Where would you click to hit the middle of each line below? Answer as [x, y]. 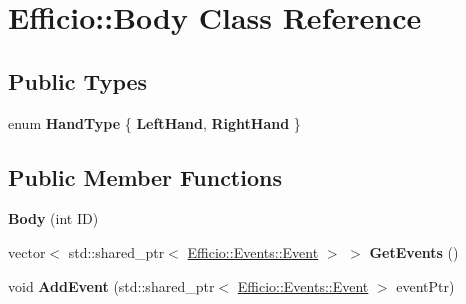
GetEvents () [414, 251]
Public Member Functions [145, 176]
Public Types [78, 80]
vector [27, 251]
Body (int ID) [53, 218]
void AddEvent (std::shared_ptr [111, 285]
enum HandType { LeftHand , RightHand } [154, 122]
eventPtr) [425, 285]
